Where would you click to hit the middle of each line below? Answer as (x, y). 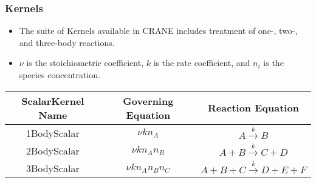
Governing (148, 101)
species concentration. (60, 75)
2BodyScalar (53, 150)
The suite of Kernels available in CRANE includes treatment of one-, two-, (158, 31)
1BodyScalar (53, 133)
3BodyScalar (53, 168)
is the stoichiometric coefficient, (85, 63)
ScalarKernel (53, 101)
